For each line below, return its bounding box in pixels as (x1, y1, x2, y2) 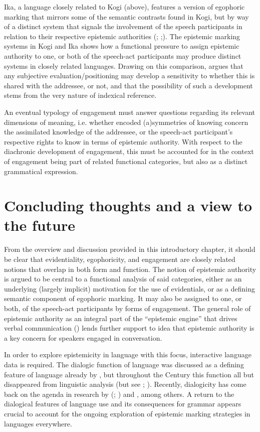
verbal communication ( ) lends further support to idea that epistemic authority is (4, 323, 254, 333)
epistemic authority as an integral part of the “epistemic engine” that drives (4, 313, 237, 323)
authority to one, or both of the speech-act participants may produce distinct (4, 50, 241, 61)
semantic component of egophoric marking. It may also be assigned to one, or (4, 293, 242, 304)
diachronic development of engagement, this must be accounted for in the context (4, 146, 254, 157)
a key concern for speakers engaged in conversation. (4, 332, 162, 343)
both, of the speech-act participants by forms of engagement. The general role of (4, 303, 251, 313)
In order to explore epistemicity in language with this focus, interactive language (4, 349, 251, 360)
